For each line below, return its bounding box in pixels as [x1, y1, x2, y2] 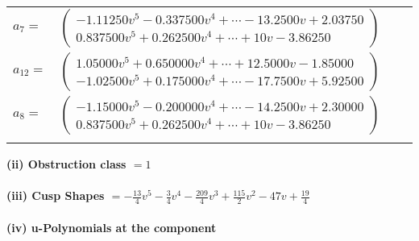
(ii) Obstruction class [6, 156, 127, 172]
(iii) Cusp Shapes [6, 187, 105, 204]
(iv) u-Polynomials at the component [6, 218, 217, 235]
